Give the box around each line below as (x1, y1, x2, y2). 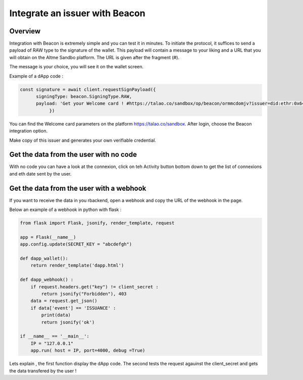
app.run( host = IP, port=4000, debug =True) (30, 348, 145, 354)
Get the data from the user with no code (9, 150, 137, 159)
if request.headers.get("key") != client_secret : (30, 284, 159, 289)
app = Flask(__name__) (20, 234, 76, 240)
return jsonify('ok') (41, 319, 95, 325)
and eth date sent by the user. (9, 171, 72, 177)
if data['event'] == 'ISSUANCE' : (30, 305, 116, 311)
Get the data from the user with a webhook (9, 184, 146, 192)
